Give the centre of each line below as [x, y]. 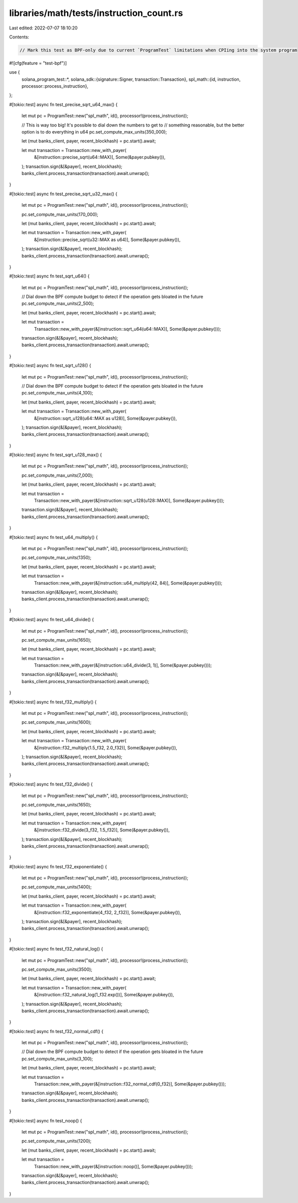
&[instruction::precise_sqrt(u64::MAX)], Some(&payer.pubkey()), [100, 157]
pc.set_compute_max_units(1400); [57, 887]
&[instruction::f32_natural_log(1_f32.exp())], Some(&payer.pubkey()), [104, 995]
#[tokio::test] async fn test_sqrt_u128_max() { [55, 455]
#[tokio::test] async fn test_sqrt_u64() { [49, 276]
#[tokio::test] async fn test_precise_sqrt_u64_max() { [63, 104]
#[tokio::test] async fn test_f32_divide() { [51, 784]
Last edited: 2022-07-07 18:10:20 [43, 28]
